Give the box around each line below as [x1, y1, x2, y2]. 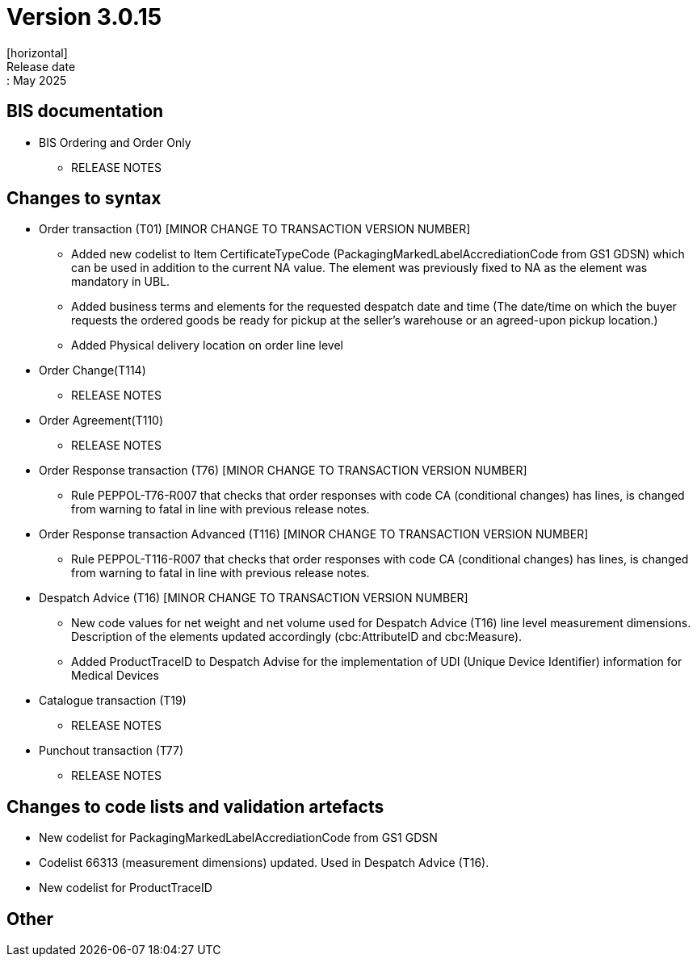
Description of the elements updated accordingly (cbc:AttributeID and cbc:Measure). [71, 630, 523, 644]
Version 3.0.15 [6, 3, 162, 31]
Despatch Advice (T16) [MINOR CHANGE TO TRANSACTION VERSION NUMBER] [39, 591, 468, 605]
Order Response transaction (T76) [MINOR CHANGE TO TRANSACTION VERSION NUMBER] [39, 463, 527, 478]
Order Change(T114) [39, 363, 146, 378]
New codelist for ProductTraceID [39, 881, 212, 895]
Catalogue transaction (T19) [39, 693, 187, 708]
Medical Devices [71, 668, 159, 683]
